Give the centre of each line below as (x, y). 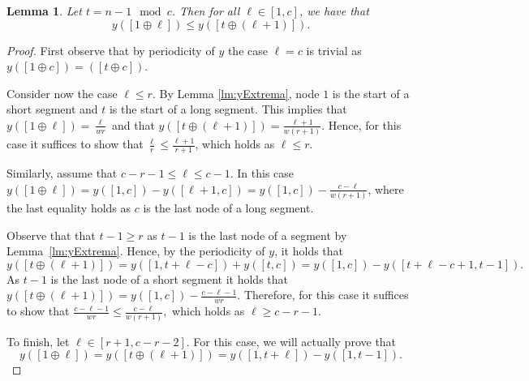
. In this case (262, 173)
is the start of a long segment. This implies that (228, 109)
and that (133, 124)
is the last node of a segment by (268, 235)
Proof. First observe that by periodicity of (111, 50)
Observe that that (51, 235)
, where (386, 188)
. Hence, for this (361, 124)
